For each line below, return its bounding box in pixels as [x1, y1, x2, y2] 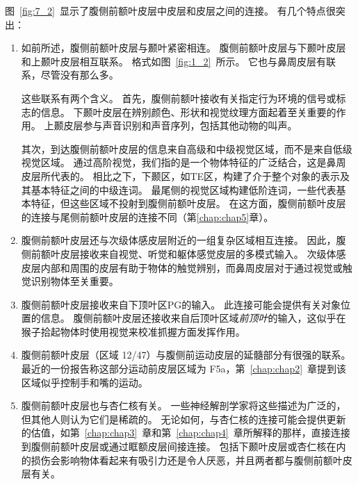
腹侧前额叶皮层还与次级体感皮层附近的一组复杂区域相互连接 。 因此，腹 [21, 233, 346, 247]
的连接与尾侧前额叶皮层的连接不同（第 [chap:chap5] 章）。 [21, 209, 274, 224]
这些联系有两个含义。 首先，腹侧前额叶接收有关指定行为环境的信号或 [21, 90, 336, 105]
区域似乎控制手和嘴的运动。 [21, 375, 148, 389]
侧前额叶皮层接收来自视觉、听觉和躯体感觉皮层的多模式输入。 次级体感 [21, 246, 346, 261]
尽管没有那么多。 [40, 67, 119, 82]
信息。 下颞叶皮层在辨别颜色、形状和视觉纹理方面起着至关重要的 [40, 104, 336, 119]
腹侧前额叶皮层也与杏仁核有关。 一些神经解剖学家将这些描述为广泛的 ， [21, 398, 346, 413]
